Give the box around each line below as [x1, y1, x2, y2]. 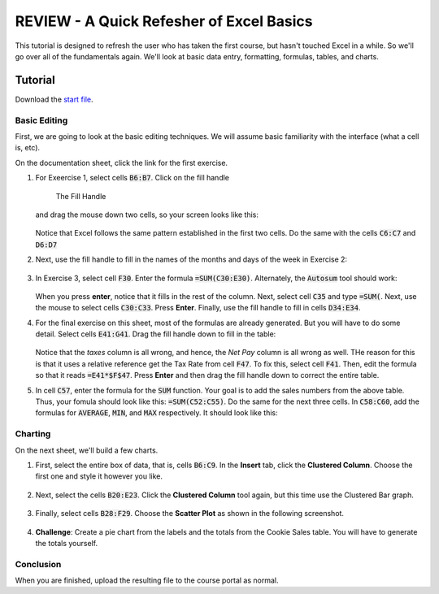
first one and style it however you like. [35, 471, 163, 481]
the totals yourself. [35, 538, 98, 548]
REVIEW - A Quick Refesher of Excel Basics [15, 12, 313, 30]
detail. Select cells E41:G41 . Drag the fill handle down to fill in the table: [35, 329, 276, 339]
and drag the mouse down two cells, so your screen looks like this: [35, 210, 259, 219]
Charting [15, 428, 51, 440]
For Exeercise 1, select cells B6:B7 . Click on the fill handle [35, 173, 230, 183]
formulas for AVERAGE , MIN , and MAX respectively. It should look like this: [35, 408, 278, 418]
